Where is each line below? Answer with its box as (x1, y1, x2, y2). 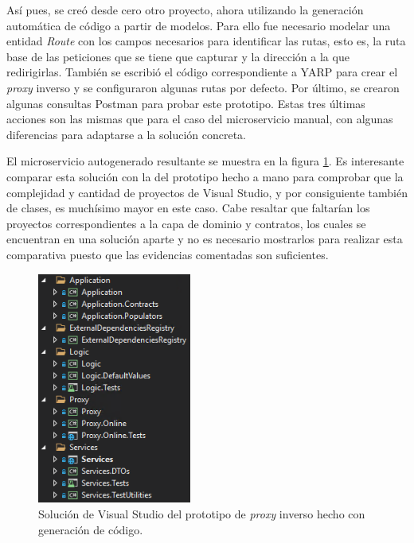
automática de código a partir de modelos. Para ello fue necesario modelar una (6, 17, 391, 33)
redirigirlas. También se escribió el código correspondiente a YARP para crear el (6, 64, 398, 80)
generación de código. (38, 521, 143, 537)
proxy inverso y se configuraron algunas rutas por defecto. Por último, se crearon (6, 79, 400, 95)
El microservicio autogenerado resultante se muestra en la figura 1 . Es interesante (6, 153, 404, 169)
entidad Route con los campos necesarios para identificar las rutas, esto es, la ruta (6, 33, 406, 49)
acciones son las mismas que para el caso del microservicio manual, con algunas (6, 111, 393, 127)
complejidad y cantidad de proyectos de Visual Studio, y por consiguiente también (6, 184, 408, 200)
